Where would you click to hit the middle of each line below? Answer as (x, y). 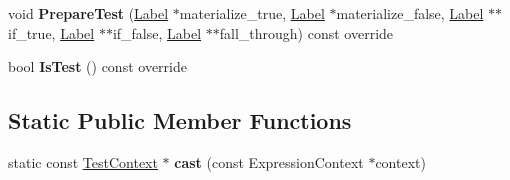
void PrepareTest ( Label (88, 13)
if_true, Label (51, 32)
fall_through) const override (306, 32)
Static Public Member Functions (180, 120)
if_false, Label (157, 32)
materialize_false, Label (410, 13)
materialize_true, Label (252, 13)
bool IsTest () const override (97, 66)
